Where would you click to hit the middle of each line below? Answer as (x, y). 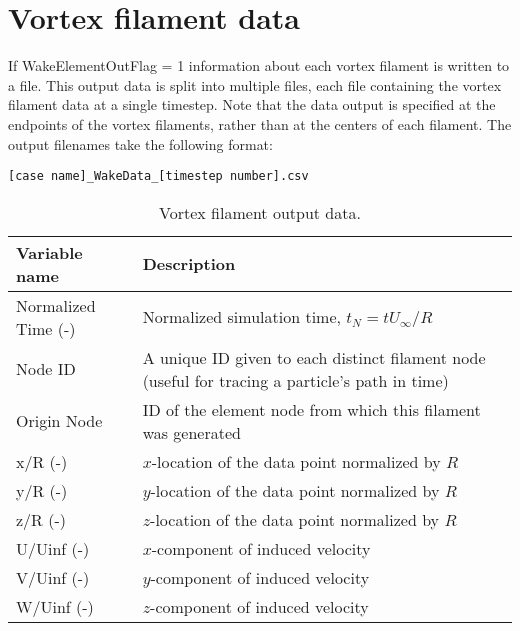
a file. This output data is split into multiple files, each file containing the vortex (255, 84)
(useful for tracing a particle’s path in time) (295, 380)
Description (189, 264)
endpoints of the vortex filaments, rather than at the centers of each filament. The (260, 123)
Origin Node (59, 421)
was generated (191, 432)
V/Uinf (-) (53, 577)
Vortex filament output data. (260, 212)
